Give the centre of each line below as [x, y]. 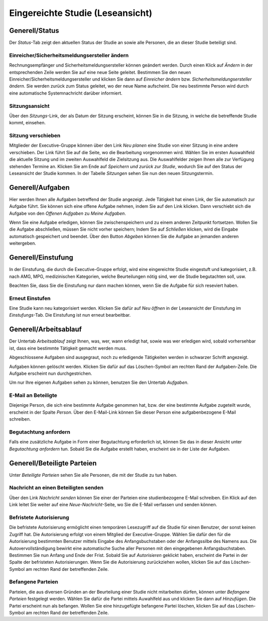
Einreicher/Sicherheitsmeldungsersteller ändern [69, 55]
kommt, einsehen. [27, 123]
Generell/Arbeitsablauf [45, 329]
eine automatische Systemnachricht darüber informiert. [66, 93]
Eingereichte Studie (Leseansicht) [81, 13]
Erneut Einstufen [30, 298]
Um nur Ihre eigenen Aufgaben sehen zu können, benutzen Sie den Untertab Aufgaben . [99, 382]
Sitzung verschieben [35, 136]
